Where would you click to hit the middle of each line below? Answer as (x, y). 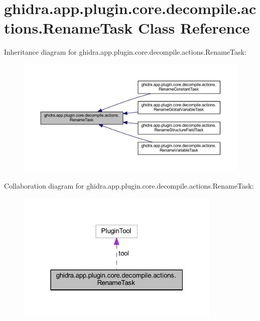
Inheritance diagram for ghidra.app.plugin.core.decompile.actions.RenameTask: (125, 52)
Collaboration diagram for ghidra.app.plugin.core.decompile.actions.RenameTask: (129, 185)
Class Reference (194, 28)
